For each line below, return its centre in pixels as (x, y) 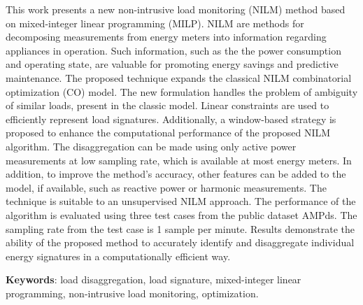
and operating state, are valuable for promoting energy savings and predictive (172, 64)
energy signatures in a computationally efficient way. (118, 256)
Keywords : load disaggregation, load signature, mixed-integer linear (154, 279)
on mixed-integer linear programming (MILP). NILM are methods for (155, 23)
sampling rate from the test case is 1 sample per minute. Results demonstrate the (180, 228)
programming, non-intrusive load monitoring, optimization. (132, 293)
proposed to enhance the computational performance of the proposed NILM (168, 133)
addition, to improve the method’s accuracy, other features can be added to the (176, 174)
